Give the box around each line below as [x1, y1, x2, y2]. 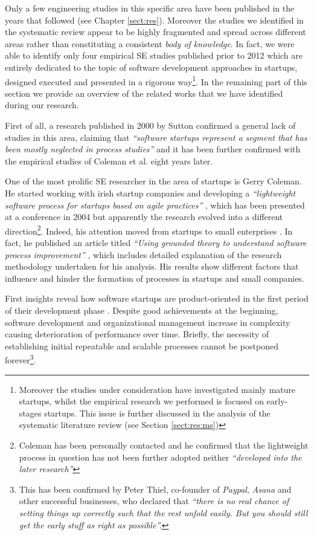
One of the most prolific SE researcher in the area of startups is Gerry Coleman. [5, 175, 302, 187]
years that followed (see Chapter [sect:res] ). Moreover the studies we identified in [5, 13, 304, 26]
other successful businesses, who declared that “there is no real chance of [19, 494, 289, 507]
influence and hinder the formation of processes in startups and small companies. [5, 271, 304, 284]
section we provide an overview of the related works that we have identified [5, 86, 283, 99]
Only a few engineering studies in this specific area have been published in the [5, 2, 295, 14]
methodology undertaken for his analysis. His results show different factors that [5, 260, 299, 273]
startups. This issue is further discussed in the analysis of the [44, 406, 271, 419]
